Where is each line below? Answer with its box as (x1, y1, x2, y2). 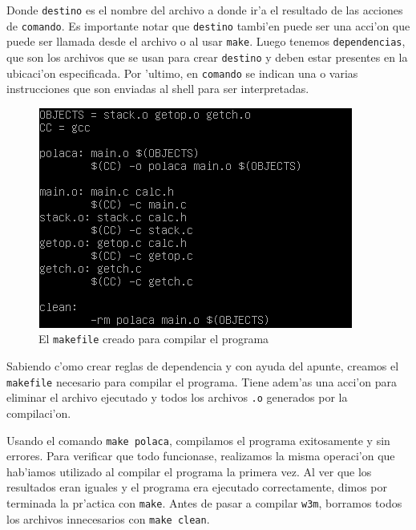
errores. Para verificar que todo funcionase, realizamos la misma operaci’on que (6, 447, 395, 464)
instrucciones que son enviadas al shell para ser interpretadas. (6, 80, 309, 97)
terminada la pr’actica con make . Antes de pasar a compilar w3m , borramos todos (6, 495, 402, 512)
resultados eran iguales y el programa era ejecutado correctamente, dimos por (6, 479, 388, 496)
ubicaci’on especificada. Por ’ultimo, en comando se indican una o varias (6, 64, 358, 81)
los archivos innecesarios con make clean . (6, 510, 210, 527)
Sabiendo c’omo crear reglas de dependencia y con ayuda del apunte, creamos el (6, 358, 399, 374)
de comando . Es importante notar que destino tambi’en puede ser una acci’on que (6, 17, 410, 34)
